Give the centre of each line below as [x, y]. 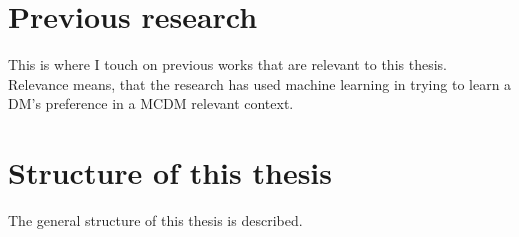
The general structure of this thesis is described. [155, 220]
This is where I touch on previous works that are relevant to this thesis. [227, 64]
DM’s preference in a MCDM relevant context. [151, 103]
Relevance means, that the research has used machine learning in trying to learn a [260, 83]
